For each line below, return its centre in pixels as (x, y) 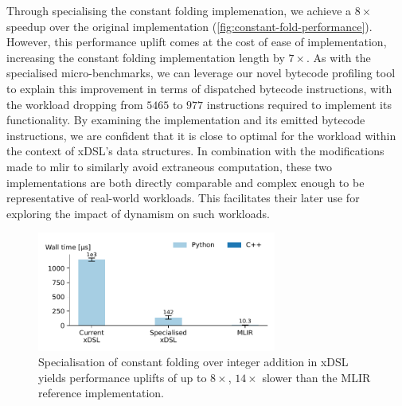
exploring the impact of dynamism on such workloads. (138, 213)
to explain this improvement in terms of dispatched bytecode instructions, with (199, 88)
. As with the (339, 57)
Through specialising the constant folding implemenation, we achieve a (179, 10)
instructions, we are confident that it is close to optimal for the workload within (201, 135)
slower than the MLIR (316, 377)
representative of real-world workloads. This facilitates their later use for (183, 198)
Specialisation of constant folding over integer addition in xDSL (193, 362)
